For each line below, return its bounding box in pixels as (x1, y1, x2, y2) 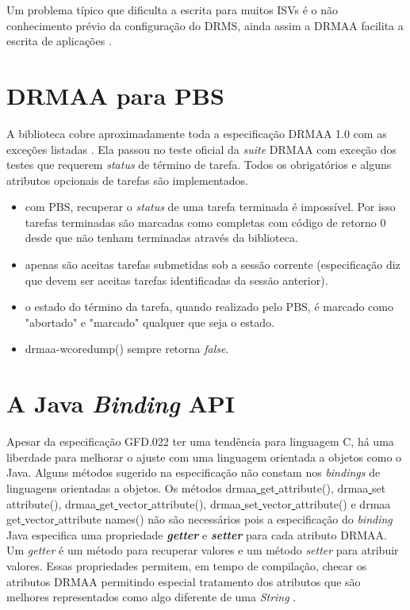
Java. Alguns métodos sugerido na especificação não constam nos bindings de (6, 464, 381, 481)
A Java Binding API (6, 387, 235, 420)
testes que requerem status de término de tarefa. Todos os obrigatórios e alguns (6, 156, 392, 173)
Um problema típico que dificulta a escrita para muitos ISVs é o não (6, 2, 338, 17)
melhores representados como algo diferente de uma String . (6, 589, 297, 605)
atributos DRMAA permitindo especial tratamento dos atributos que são (6, 573, 361, 589)
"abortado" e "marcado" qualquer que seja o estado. (25, 313, 274, 330)
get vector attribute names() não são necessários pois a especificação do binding (6, 511, 393, 528)
